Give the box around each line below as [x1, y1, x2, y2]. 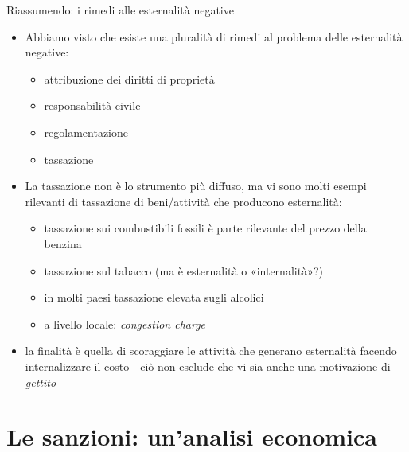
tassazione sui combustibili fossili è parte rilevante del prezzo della [44, 220, 367, 236]
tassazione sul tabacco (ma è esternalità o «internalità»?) [44, 262, 323, 279]
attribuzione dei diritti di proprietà [44, 70, 215, 87]
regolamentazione [44, 123, 129, 140]
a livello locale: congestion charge [44, 315, 206, 332]
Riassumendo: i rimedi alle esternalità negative [6, 2, 234, 18]
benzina [44, 235, 82, 251]
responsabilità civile [44, 97, 141, 114]
